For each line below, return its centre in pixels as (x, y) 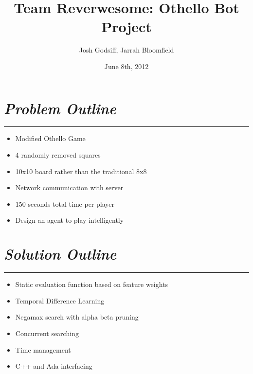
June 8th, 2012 (126, 66)
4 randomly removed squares (58, 155)
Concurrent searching (47, 333)
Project (126, 27)
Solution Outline (60, 254)
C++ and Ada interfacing (54, 366)
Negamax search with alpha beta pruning (77, 317)
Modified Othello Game (50, 138)
